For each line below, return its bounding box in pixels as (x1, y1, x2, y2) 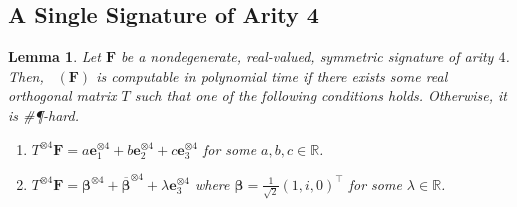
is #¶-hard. (8, 104, 80, 125)
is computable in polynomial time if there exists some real (96, 65, 448, 86)
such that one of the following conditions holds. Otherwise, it (134, 85, 507, 106)
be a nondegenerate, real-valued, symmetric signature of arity (121, 46, 494, 67)
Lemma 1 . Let (8, 46, 101, 67)
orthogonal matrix (8, 85, 117, 106)
